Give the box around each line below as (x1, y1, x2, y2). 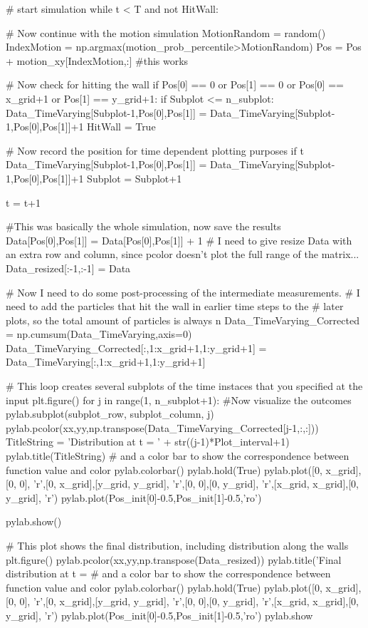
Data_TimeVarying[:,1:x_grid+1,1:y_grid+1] (6, 354, 206, 369)
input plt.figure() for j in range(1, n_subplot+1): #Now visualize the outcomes (6, 392, 352, 407)
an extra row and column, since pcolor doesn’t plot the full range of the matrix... (6, 247, 359, 262)
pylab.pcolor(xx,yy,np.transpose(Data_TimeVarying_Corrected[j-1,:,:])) (6, 420, 319, 435)
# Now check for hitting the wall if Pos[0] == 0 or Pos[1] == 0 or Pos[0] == (6, 77, 344, 92)
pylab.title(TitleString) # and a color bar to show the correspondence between (6, 448, 349, 463)
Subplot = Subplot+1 (87, 170, 182, 185)
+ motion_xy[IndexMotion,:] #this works (6, 53, 189, 68)
